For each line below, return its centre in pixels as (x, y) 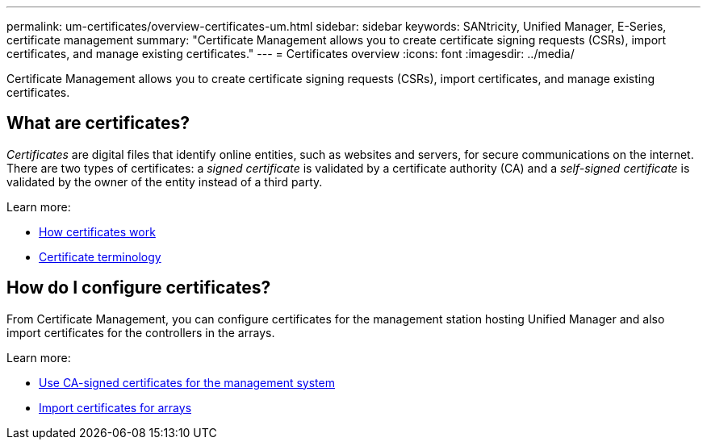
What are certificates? (98, 123)
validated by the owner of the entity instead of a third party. (165, 181)
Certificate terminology (100, 256)
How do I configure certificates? (139, 288)
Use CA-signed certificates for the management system (187, 382)
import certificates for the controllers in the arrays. (141, 332)
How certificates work (97, 231)
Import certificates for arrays (115, 407)
